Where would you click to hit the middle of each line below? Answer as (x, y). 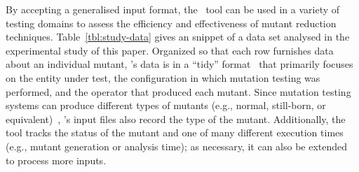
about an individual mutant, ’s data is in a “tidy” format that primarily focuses (179, 64)
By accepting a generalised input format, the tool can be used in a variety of (173, 9)
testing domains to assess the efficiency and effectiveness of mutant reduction (171, 23)
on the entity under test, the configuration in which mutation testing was (163, 77)
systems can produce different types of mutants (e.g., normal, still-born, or (166, 105)
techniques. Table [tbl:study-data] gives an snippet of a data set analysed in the (178, 37)
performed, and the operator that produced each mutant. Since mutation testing (178, 91)
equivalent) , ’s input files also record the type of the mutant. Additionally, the (176, 119)
